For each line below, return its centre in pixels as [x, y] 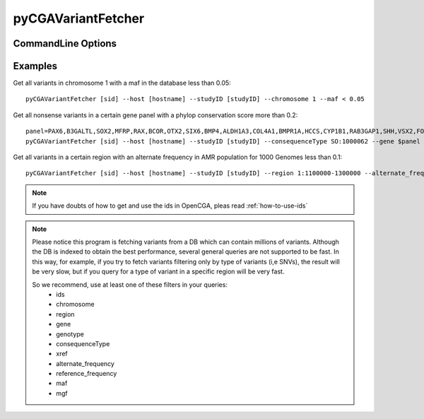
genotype [70, 334]
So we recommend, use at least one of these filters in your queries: [130, 284]
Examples [35, 66]
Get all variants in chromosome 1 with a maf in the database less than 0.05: [122, 83]
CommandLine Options [65, 43]
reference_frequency [87, 374]
